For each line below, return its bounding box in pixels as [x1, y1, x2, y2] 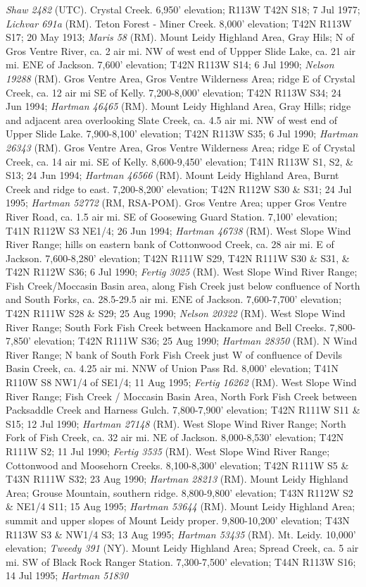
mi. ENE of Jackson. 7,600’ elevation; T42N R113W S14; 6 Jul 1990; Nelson [6, 57, 334, 72]
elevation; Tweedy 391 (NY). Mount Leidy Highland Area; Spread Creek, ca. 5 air [6, 540, 359, 555]
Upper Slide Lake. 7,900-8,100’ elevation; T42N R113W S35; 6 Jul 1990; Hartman [6, 126, 358, 141]
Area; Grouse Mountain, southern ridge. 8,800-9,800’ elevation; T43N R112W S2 [6, 485, 353, 500]
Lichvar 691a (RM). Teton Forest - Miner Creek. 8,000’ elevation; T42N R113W [6, 16, 352, 30]
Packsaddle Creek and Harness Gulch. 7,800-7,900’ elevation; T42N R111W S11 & [6, 402, 360, 417]
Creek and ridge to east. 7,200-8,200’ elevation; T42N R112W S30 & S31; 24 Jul [6, 181, 352, 196]
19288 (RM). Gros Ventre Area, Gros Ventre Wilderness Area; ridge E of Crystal [6, 70, 355, 85]
